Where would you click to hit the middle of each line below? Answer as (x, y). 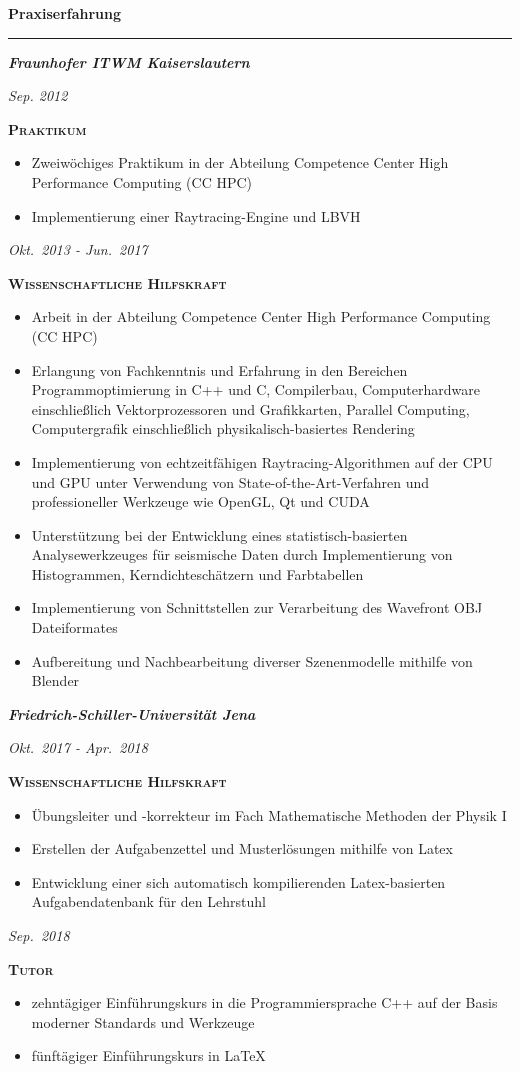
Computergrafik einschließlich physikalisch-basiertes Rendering (223, 428)
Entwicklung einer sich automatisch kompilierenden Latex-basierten (238, 881)
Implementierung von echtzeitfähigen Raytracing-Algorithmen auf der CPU (262, 461)
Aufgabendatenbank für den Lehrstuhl (148, 901)
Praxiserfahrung (65, 13)
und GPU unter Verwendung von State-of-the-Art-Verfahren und (230, 481)
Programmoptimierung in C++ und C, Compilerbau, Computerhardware (255, 389)
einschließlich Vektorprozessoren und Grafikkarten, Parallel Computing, (250, 408)
